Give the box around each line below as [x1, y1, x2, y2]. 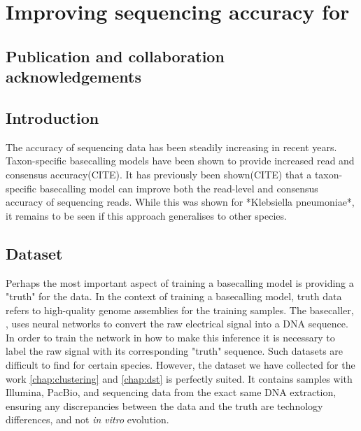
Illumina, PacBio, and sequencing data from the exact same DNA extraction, [6, 385, 337, 400]
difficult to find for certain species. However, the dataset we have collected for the [6, 358, 355, 372]
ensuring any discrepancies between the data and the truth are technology [6, 398, 323, 413]
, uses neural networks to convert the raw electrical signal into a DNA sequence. [6, 316, 348, 331]
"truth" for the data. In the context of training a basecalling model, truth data [6, 289, 342, 304]
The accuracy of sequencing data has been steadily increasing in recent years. [6, 139, 337, 154]
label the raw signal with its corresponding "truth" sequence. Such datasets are [6, 344, 344, 358]
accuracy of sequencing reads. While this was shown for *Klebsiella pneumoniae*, [6, 195, 355, 209]
